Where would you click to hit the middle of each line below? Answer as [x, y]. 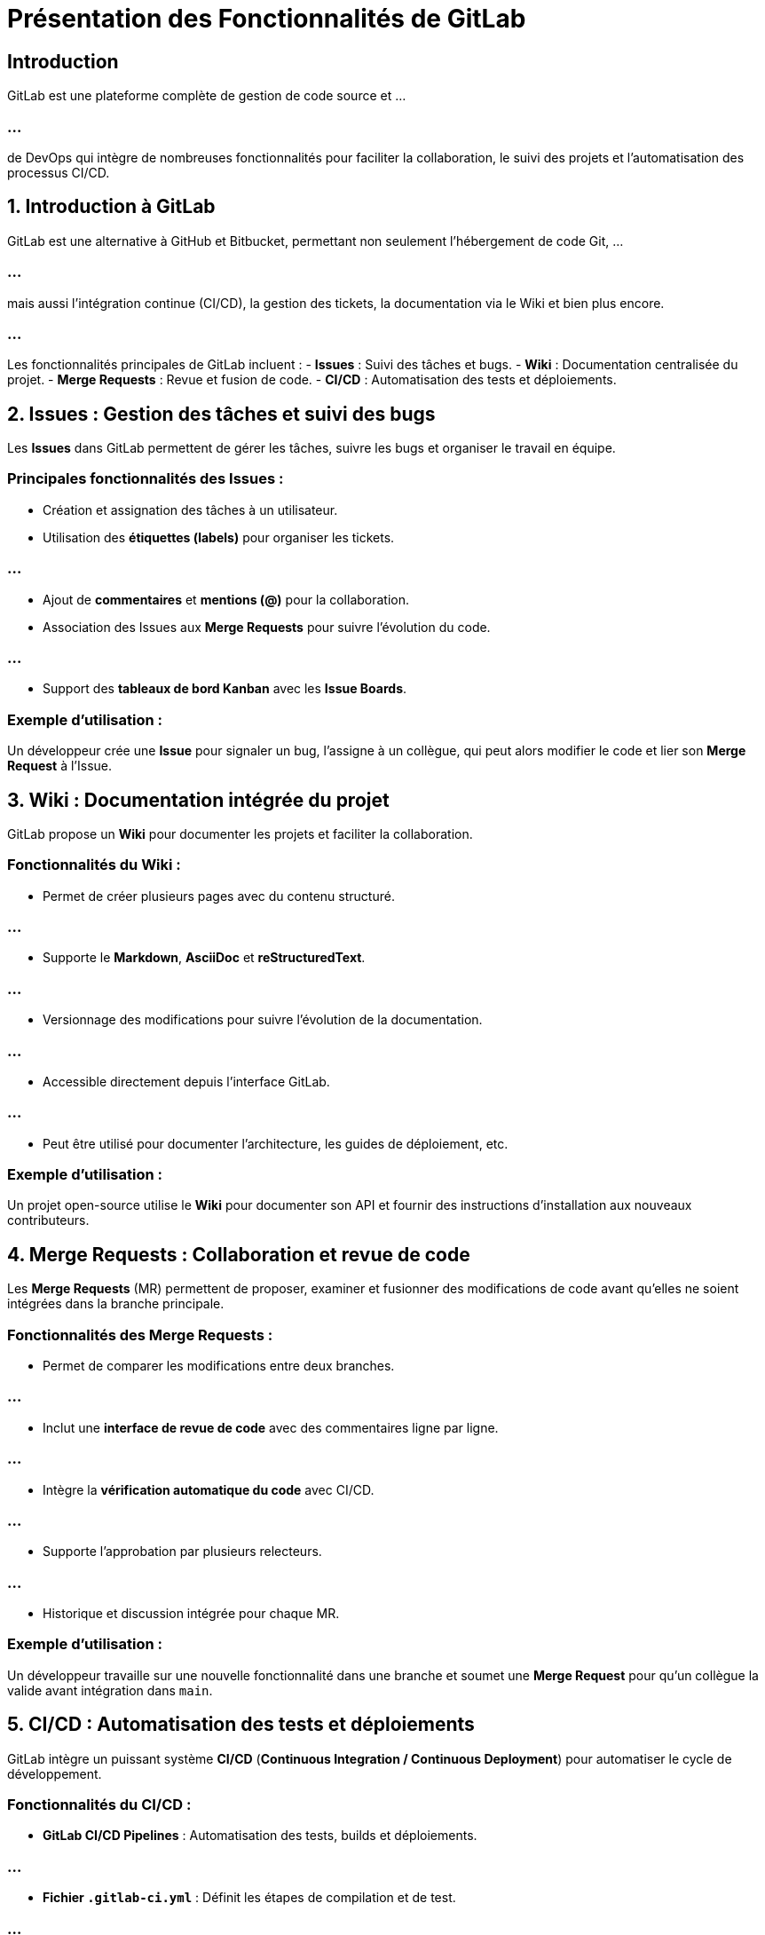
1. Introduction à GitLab [111, 207]
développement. [55, 1773]
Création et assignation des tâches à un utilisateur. [190, 509]
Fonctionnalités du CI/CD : [99, 1805]
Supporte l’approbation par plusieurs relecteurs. [182, 1552]
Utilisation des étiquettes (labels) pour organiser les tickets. [219, 537]
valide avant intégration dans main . [110, 1690]
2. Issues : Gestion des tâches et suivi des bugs [221, 414]
